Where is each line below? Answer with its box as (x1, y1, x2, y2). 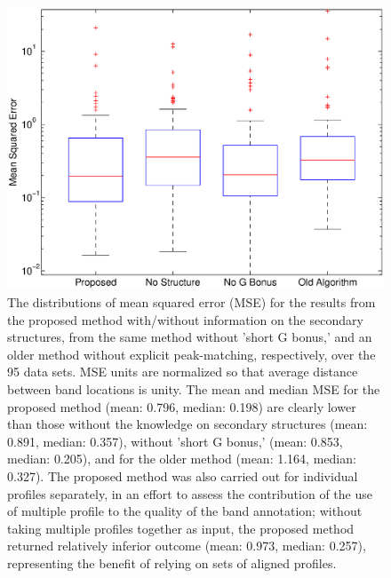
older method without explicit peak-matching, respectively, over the (7, 344, 376, 363)
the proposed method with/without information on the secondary (7, 310, 363, 329)
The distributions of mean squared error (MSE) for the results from (7, 293, 376, 311)
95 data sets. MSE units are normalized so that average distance (7, 362, 358, 381)
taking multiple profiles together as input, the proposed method (7, 519, 355, 537)
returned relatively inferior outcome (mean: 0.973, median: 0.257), (7, 536, 366, 555)
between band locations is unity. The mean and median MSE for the (7, 379, 380, 398)
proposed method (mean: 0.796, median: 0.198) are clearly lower (7, 397, 356, 416)
